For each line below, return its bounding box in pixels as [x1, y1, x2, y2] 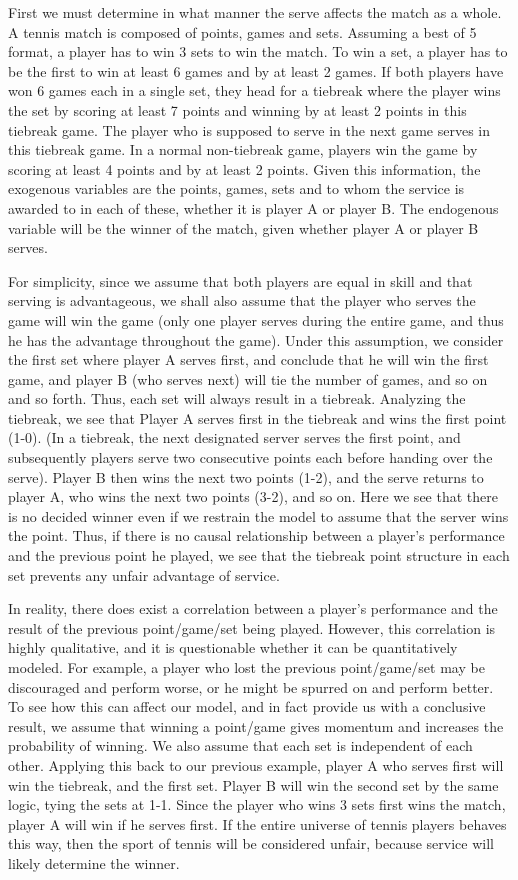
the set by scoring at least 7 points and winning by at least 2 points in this [8, 99, 467, 120]
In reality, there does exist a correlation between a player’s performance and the [8, 598, 498, 619]
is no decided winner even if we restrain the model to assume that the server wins [8, 505, 509, 526]
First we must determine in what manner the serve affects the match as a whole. [8, 2, 502, 22]
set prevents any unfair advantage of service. [8, 564, 280, 585]
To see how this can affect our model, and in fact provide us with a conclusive [8, 696, 486, 717]
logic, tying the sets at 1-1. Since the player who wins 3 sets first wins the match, [8, 794, 506, 815]
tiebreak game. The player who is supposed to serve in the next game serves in [8, 119, 490, 140]
